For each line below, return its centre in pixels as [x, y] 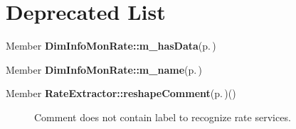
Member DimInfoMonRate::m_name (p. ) [104, 69]
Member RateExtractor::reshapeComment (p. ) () [121, 93]
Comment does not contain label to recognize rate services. [163, 117]
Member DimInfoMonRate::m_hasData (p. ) [111, 46]
